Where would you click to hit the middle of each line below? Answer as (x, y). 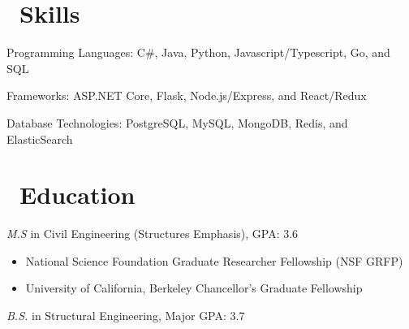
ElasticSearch (40, 139)
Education (77, 195)
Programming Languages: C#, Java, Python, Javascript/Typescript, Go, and (198, 52)
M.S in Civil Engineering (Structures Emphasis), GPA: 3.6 (153, 234)
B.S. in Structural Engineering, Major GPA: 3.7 (126, 315)
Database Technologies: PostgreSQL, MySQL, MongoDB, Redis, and (177, 122)
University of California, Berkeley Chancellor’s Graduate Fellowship (194, 288)
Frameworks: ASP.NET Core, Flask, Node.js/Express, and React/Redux (187, 95)
